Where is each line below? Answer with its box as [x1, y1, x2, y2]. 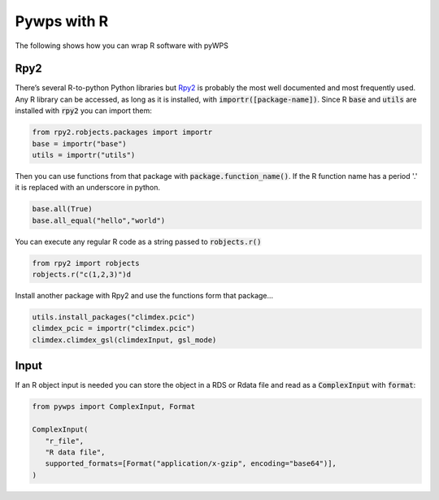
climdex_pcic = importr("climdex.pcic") [32, 324, 195, 333]
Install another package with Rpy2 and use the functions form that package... [15, 291, 274, 301]
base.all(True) [32, 204, 93, 214]
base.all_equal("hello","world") [32, 215, 166, 225]
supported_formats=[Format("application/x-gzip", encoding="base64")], [45, 459, 337, 468]
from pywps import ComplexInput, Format [32, 402, 195, 411]
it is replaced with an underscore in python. [15, 183, 161, 193]
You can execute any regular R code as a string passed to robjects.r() [15, 237, 262, 246]
